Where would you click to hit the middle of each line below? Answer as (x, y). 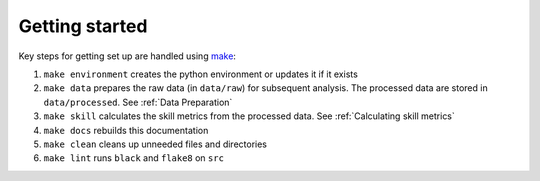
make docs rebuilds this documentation (126, 130)
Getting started (83, 26)
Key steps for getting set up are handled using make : (127, 56)
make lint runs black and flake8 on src (134, 158)
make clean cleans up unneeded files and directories (155, 144)
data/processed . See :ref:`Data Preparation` (138, 102)
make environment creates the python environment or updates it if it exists (201, 74)
